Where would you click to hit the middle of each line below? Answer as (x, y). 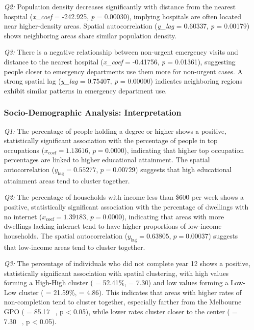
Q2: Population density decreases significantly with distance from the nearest (120, 6)
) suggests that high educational (184, 169)
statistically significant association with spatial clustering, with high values (116, 273)
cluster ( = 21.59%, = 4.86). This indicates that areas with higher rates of (130, 292)
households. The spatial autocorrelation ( (66, 235)
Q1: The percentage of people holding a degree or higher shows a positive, (115, 131)
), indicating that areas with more (173, 216)
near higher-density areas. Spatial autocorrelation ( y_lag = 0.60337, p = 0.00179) (127, 26)
